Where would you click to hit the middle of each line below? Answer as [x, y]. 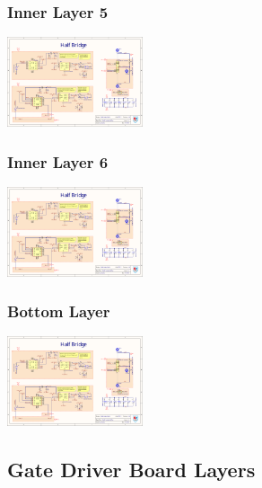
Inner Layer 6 [58, 161]
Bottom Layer [59, 311]
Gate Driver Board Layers [131, 470]
